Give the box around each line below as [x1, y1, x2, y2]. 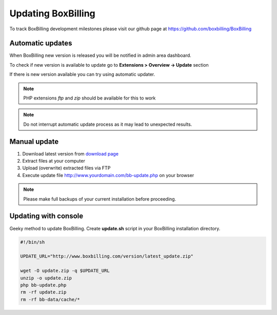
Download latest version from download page [22, 150, 119, 156]
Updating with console [9, 212, 84, 221]
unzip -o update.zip [20, 275, 72, 281]
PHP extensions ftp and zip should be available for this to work [23, 95, 156, 101]
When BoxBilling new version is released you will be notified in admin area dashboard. [9, 52, 192, 58]
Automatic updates [9, 39, 72, 48]
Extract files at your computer [22, 158, 86, 164]
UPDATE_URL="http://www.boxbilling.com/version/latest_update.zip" [20, 253, 194, 259]
